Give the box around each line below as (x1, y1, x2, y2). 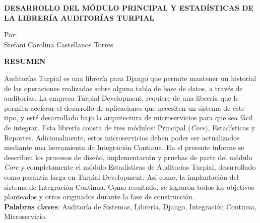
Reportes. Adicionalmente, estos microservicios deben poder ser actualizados (4, 132, 240, 142)
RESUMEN (4, 56, 46, 66)
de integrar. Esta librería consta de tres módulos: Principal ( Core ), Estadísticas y (4, 122, 255, 132)
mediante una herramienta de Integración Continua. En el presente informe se (4, 142, 244, 153)
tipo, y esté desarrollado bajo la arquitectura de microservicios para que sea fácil (4, 112, 253, 123)
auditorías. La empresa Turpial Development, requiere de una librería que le (4, 93, 239, 103)
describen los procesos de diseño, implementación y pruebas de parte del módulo (4, 152, 252, 162)
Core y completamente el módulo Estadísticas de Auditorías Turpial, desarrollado (4, 162, 256, 172)
